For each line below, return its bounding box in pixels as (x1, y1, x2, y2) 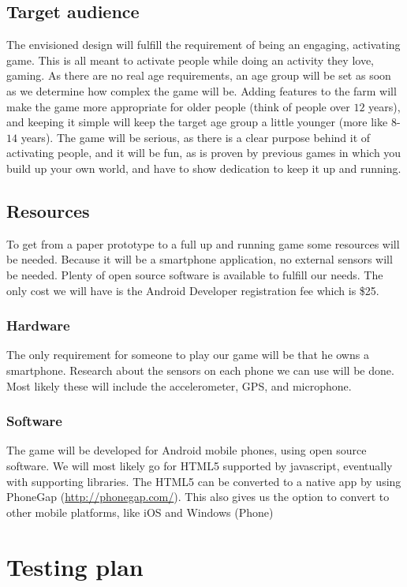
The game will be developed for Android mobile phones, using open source (6, 442, 367, 458)
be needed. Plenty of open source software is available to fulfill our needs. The (6, 266, 383, 282)
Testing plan (6, 550, 144, 582)
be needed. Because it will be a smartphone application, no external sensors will (6, 251, 393, 267)
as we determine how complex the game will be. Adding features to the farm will (6, 82, 397, 99)
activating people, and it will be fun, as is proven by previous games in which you (6, 144, 401, 161)
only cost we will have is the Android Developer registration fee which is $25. (6, 282, 379, 298)
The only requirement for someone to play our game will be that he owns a (6, 346, 369, 363)
